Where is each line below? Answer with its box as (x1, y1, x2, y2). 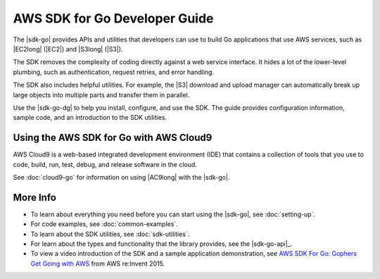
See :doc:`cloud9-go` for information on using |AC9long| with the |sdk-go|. (13, 173, 230, 181)
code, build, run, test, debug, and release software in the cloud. (13, 160, 197, 168)
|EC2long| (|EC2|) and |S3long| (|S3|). (13, 44, 123, 53)
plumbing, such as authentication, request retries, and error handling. (13, 68, 215, 76)
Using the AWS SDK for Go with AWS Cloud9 (13, 132, 213, 144)
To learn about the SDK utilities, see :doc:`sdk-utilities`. (30, 230, 190, 238)
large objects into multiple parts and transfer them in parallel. (13, 90, 190, 99)
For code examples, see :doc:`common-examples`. (30, 220, 179, 228)
